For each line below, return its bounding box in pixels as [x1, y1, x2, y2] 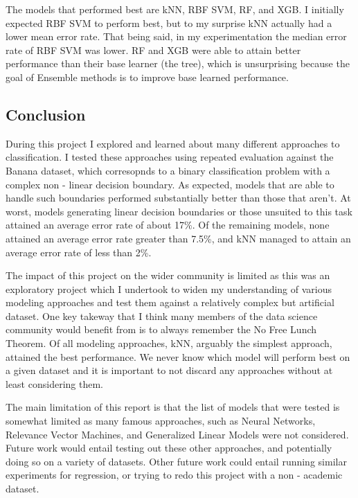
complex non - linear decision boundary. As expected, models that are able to [6, 177, 334, 191]
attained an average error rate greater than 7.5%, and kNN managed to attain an [6, 231, 351, 245]
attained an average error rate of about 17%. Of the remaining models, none [6, 217, 330, 232]
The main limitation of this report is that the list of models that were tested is [6, 400, 340, 414]
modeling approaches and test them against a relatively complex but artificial [6, 295, 334, 310]
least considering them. [6, 376, 103, 391]
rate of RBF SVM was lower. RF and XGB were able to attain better [6, 42, 301, 57]
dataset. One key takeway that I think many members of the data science [6, 308, 318, 323]
